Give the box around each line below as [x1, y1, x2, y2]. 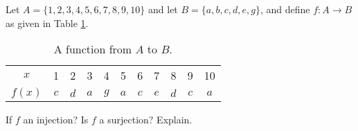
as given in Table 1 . [6, 15, 89, 30]
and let [148, 2, 178, 16]
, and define [260, 2, 310, 16]
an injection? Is [23, 112, 89, 127]
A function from [53, 41, 132, 58]
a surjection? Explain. [99, 112, 193, 127]
